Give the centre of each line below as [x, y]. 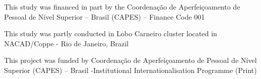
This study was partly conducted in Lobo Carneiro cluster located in [111, 33]
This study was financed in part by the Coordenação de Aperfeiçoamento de [122, 7]
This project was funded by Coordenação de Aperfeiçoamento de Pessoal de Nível [130, 60]
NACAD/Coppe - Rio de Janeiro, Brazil [67, 43]
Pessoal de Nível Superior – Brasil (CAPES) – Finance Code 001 [104, 16]
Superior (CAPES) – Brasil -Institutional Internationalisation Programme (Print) [130, 70]
